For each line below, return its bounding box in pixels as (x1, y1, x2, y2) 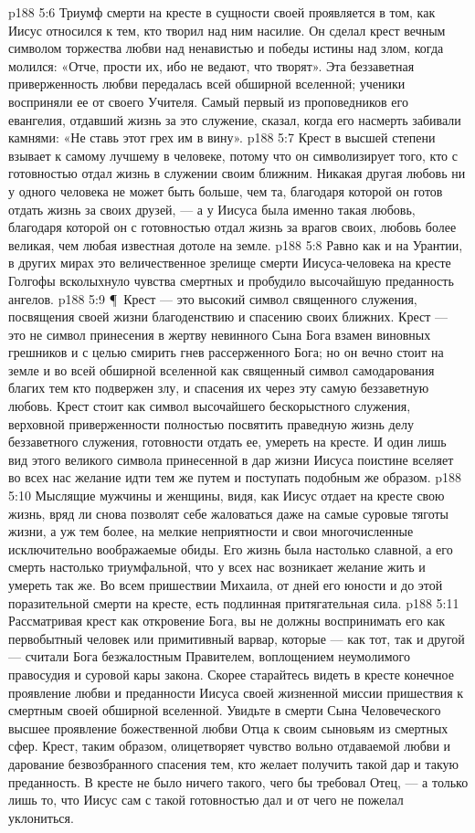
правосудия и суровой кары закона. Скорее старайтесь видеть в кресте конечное (8, 664, 454, 683)
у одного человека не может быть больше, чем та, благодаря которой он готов (8, 181, 443, 200)
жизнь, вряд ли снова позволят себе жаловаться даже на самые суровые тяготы (8, 503, 449, 522)
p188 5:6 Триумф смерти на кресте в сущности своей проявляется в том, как (8, 3, 436, 21)
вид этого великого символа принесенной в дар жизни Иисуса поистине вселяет (8, 449, 454, 469)
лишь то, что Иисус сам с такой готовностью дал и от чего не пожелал (8, 790, 404, 809)
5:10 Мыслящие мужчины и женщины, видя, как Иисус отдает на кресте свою (8, 486, 445, 505)
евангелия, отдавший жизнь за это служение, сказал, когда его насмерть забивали (8, 110, 461, 129)
